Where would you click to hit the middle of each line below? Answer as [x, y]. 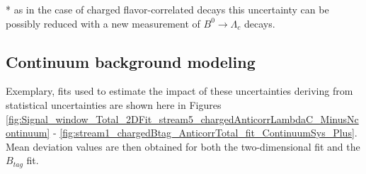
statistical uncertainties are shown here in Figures [114, 104]
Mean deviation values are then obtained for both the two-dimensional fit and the [183, 146]
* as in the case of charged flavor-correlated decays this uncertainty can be [167, 9]
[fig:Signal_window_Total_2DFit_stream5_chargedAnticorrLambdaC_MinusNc [182, 118]
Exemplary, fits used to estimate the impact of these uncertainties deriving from [179, 91]
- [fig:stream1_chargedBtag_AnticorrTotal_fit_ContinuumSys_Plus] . [205, 133]
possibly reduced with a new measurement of [103, 23]
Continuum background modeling [131, 61]
